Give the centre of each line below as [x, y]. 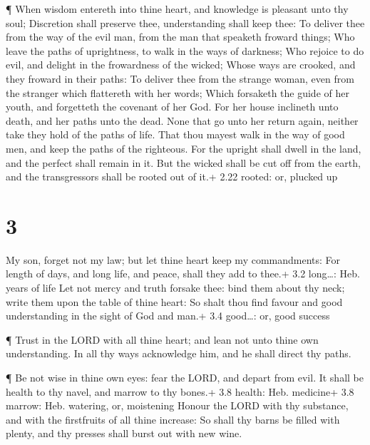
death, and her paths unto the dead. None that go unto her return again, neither [182, 120]
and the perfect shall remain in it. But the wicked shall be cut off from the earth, [183, 162]
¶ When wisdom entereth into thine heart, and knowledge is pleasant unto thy [177, 9]
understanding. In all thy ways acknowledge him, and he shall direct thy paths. [179, 353]
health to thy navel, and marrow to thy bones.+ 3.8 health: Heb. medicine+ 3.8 [180, 391]
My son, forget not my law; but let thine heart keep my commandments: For [173, 259]
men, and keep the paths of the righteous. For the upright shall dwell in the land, [184, 148]
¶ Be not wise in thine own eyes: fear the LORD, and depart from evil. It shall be [185, 377]
